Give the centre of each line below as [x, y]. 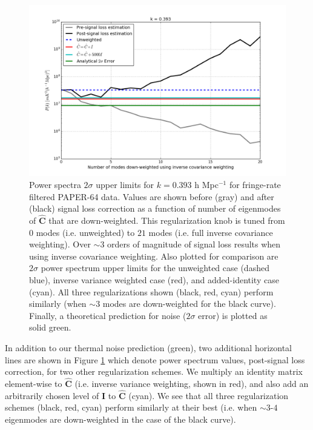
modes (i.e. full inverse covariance [211, 232]
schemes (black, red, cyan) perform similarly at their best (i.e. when [131, 407]
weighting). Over [60, 244]
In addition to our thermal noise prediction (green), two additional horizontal [148, 347]
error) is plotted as [233, 315]
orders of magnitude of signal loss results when [194, 244]
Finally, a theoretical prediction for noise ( [108, 315]
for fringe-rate [255, 184]
